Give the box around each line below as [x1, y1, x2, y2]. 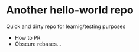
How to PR [14, 34, 41, 41]
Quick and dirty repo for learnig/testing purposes [6, 23, 126, 30]
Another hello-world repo [6, 4, 134, 17]
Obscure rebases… [14, 40, 62, 47]
